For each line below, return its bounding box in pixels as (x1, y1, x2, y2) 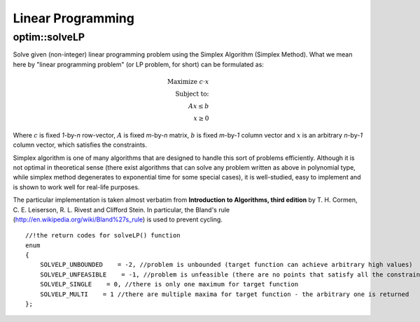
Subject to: (175, 89, 209, 98)
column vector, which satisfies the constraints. (13, 140, 147, 149)
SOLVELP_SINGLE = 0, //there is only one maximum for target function (39, 280, 299, 288)
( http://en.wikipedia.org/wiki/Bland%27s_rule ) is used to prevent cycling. (13, 215, 223, 224)
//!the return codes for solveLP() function (25, 231, 181, 240)
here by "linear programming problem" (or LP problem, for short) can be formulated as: (13, 60, 264, 68)
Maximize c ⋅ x (167, 78, 209, 85)
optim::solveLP (13, 31, 85, 43)
